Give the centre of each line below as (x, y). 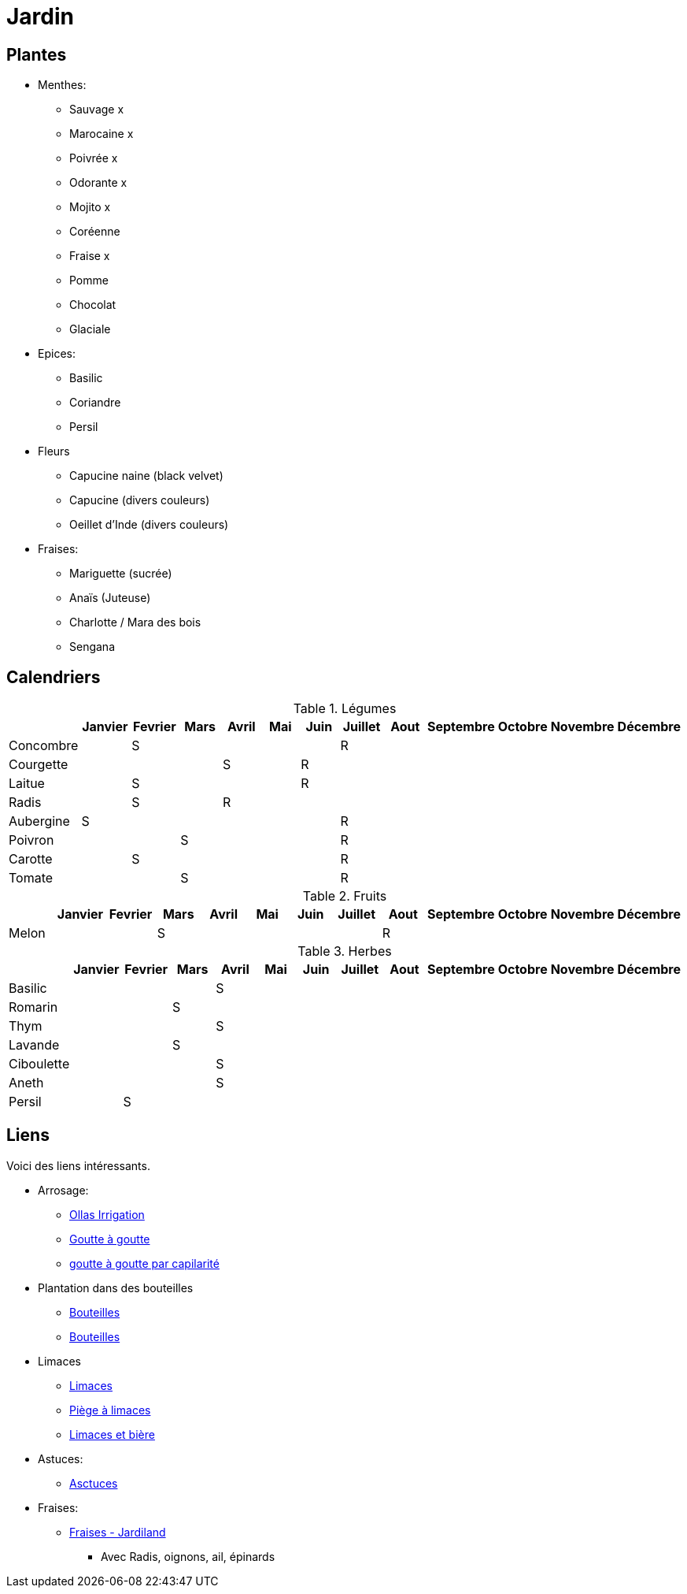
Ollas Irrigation (107, 1214)
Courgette (39, 765)
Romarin (33, 1007)
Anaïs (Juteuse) (110, 598)
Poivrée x (94, 158)
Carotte (31, 859)
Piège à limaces (110, 1410)
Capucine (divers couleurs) (140, 500)
